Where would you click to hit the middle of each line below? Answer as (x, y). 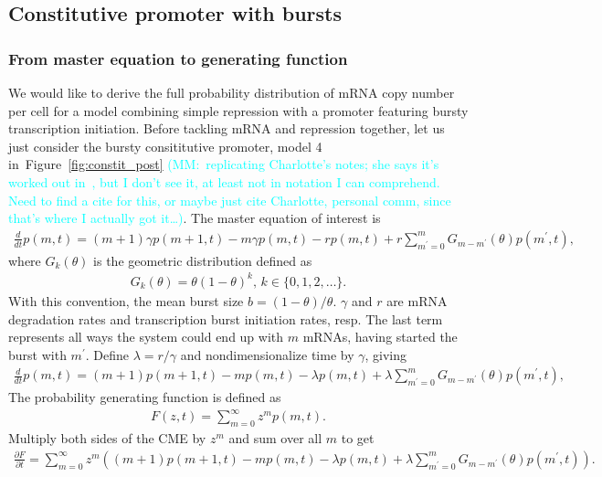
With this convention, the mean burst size (126, 300)
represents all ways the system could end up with (146, 337)
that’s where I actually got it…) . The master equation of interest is (195, 218)
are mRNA (417, 300)
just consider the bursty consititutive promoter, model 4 (165, 146)
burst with (37, 354)
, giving (386, 354)
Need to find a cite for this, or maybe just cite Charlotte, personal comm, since (230, 200)
